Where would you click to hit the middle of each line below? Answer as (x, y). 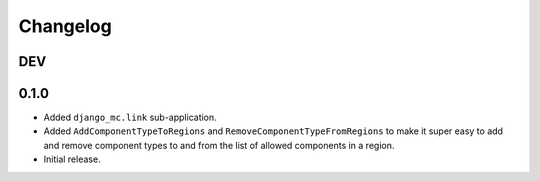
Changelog (65, 26)
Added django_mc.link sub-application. (130, 117)
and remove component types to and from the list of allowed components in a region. (219, 145)
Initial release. (72, 159)
